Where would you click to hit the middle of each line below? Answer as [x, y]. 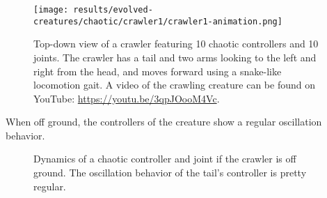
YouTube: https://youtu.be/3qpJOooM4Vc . [127, 98]
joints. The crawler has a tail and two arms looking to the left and [175, 57]
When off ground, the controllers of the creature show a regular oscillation [164, 122]
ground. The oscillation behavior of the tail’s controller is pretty [170, 173]
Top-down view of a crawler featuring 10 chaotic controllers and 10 [176, 44]
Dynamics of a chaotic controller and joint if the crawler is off [165, 159]
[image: [51, 10]
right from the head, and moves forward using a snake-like [158, 71]
